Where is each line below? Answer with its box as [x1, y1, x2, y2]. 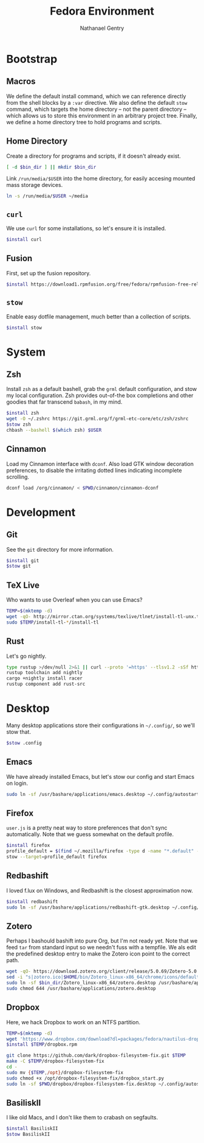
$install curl [6, 236, 42, 243]
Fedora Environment [49, 4, 155, 18]
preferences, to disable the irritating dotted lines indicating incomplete [6, 466, 182, 474]
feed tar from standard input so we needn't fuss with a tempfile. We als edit [6, 944, 196, 951]
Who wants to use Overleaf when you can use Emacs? [6, 596, 143, 603]
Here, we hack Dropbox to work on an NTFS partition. [6, 1018, 141, 1025]
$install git [6, 557, 39, 564]
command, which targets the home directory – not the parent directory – [6, 105, 187, 113]
